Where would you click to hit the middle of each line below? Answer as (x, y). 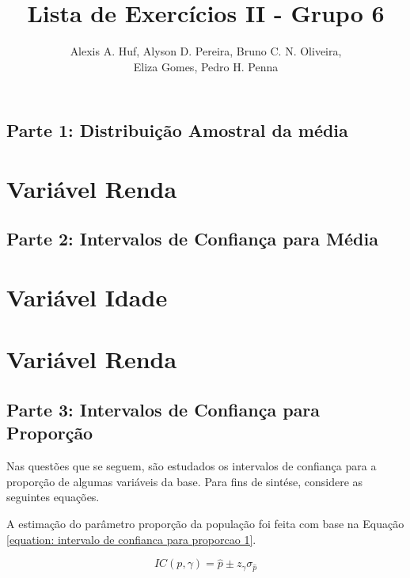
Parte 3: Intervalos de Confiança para (163, 409)
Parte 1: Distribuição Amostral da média (177, 130)
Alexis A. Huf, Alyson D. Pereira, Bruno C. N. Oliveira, (206, 51)
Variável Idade (87, 297)
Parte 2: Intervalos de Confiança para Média (192, 239)
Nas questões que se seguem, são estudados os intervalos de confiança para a (192, 466)
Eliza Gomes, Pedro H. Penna (206, 66)
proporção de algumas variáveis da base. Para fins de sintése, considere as (185, 481)
